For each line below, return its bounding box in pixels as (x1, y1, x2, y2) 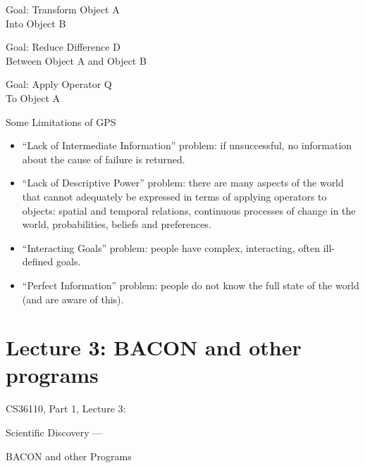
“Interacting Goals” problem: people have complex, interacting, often (22, 240, 321, 255)
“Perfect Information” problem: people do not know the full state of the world (22, 277, 359, 292)
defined (22, 254, 54, 269)
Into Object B (6, 15, 66, 30)
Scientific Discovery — (6, 425, 103, 439)
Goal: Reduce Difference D (6, 39, 120, 54)
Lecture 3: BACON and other (6, 333, 302, 362)
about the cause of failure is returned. (22, 151, 185, 166)
